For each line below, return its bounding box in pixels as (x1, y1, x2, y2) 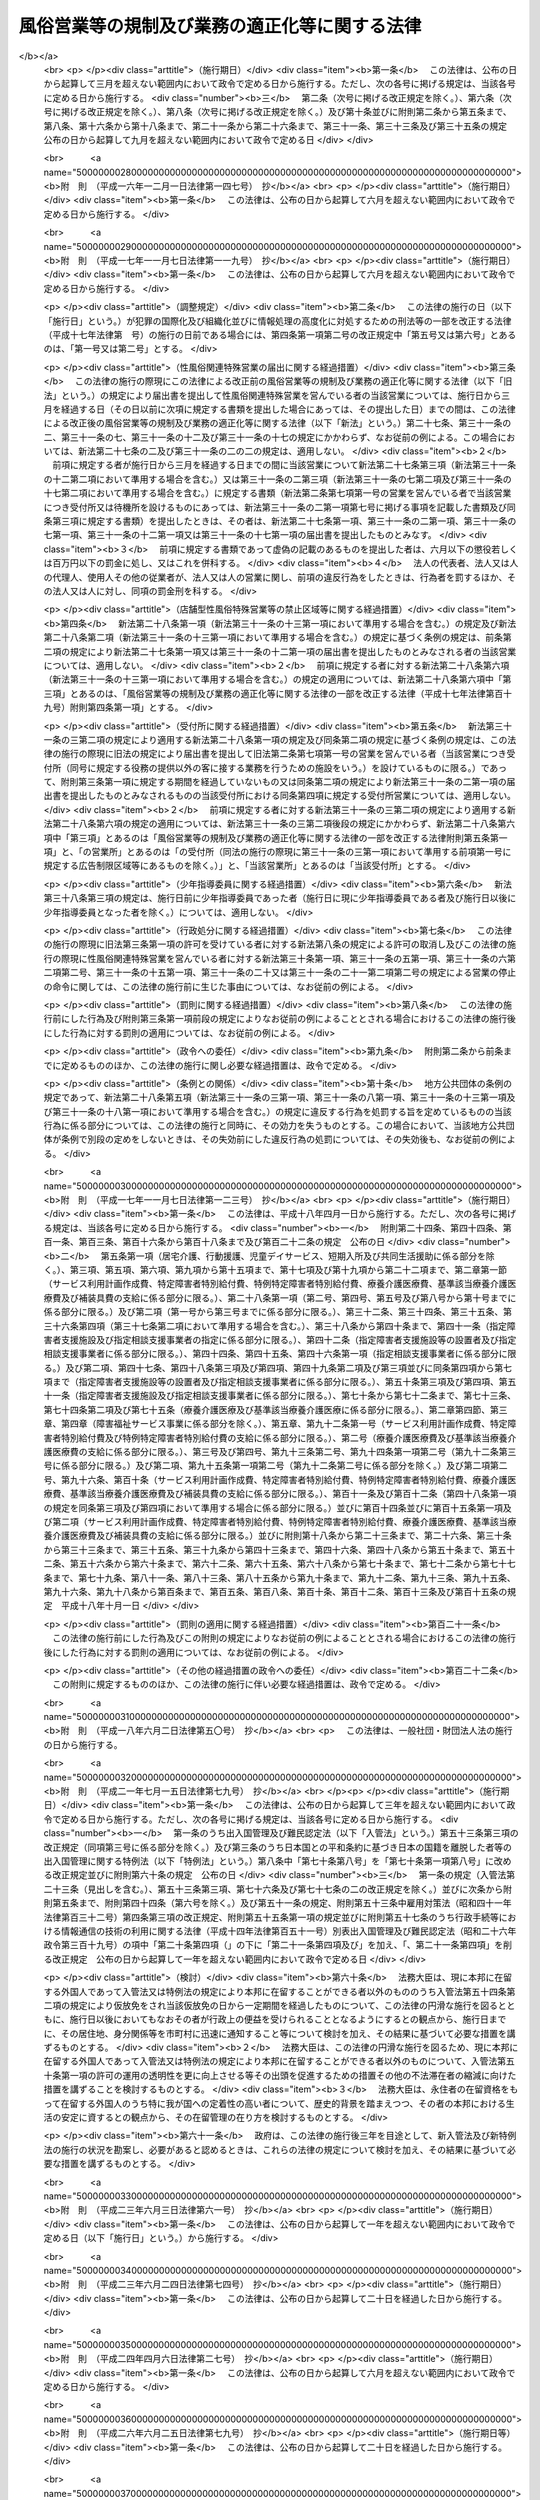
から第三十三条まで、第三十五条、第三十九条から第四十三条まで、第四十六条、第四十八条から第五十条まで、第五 (43, 1543, 507, 1555)
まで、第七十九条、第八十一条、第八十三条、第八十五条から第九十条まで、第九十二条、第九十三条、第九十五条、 (51, 1571, 516, 1584)
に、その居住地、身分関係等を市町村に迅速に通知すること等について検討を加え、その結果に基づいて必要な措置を (43, 2027, 507, 2039)
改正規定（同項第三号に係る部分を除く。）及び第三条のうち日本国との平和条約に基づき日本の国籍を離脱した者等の (43, 1841, 512, 1853)
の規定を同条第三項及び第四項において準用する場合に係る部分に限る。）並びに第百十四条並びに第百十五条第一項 (43, 1501, 504, 1514)
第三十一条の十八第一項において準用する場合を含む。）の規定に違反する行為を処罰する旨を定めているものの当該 (51, 1105, 512, 1117)
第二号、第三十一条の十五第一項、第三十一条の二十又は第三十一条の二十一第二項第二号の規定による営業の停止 (60, 966, 517, 979)
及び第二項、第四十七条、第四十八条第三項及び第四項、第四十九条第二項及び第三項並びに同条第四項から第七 (65, 1361, 512, 1374)
